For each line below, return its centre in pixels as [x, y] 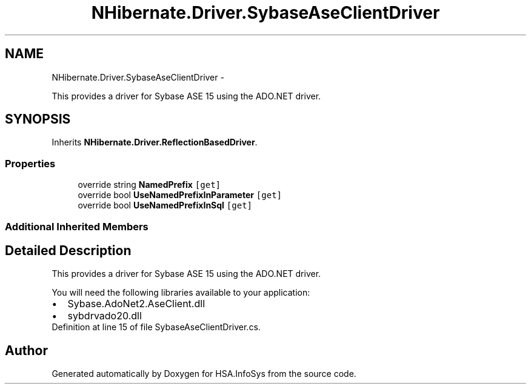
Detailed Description [68, 250]
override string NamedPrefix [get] [149, 185]
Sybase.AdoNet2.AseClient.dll [136, 304]
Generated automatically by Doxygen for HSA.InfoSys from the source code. [204, 374]
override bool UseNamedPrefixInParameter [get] [180, 195]
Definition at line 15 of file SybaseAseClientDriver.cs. [156, 327]
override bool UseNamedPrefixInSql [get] [165, 205]
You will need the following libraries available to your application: [181, 293]
